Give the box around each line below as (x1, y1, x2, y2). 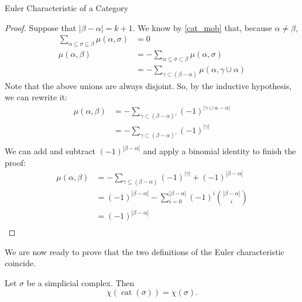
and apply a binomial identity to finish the (143, 145, 296, 157)
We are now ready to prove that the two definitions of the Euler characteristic (5, 245, 284, 257)
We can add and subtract (5, 145, 95, 157)
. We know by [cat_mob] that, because (132, 21, 272, 33)
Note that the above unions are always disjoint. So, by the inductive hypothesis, (5, 79, 292, 91)
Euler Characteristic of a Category (5, 2, 129, 13)
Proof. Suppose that (5, 21, 77, 33)
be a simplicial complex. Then (26, 276, 135, 289)
